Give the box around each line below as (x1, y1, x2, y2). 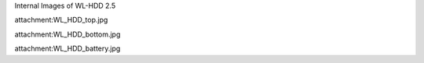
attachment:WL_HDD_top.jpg (14, 16, 108, 25)
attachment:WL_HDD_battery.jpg (14, 44, 121, 54)
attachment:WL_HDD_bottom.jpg (14, 30, 121, 39)
